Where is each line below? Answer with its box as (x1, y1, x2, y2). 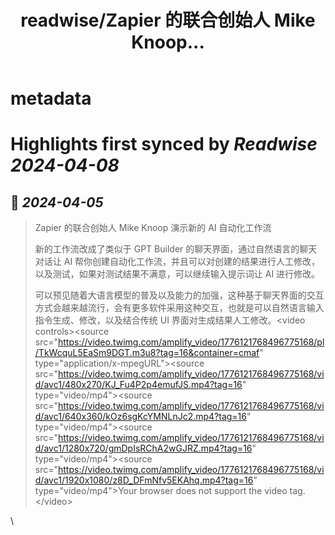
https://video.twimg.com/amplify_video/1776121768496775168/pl (58, 336, 325, 348)
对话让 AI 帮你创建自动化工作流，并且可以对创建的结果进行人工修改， (34, 256, 321, 268)
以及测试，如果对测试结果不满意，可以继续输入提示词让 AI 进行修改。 (34, 268, 321, 280)
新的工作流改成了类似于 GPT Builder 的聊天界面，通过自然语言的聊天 (34, 243, 318, 255)
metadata (10, 87, 92, 110)
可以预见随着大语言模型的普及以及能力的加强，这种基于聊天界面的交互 (34, 289, 325, 301)
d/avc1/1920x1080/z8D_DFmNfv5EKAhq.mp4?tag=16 (34, 474, 254, 486)
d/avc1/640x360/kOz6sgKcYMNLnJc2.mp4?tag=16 (34, 411, 247, 423)
